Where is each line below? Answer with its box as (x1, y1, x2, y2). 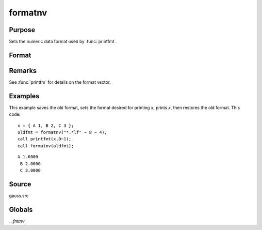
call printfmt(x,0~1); (17, 136, 72, 142)
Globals (9, 205, 33, 214)
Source (9, 180, 32, 188)
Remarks (9, 66, 37, 75)
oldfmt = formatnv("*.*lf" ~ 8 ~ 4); (17, 130, 108, 135)
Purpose (9, 26, 35, 34)
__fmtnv (9, 218, 25, 224)
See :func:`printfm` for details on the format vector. (9, 79, 111, 85)
